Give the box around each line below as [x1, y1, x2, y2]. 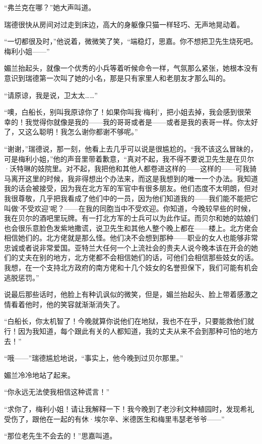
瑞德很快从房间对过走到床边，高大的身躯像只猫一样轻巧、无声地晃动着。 [4, 19, 244, 29]
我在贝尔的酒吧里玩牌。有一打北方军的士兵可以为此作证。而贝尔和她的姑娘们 [4, 213, 258, 223]
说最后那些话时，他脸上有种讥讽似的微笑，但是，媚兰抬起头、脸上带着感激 [4, 289, 251, 300]
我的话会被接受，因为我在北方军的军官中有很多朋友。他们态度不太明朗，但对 [4, 183, 258, 193]
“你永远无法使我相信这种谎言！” [4, 386, 110, 397]
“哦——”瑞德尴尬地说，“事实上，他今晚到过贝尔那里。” [4, 353, 183, 363]
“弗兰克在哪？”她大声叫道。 [4, 2, 96, 12]
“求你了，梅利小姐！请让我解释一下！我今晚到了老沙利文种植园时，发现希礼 [4, 404, 254, 414]
